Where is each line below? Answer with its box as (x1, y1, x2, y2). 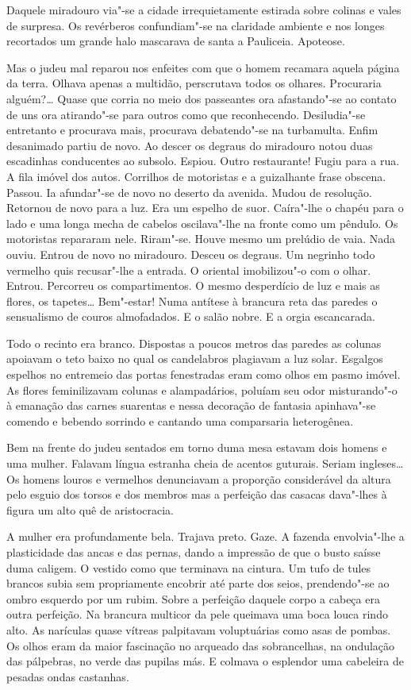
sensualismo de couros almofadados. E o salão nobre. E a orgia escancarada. (6, 308, 376, 325)
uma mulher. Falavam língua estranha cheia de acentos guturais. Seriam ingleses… (6, 455, 404, 472)
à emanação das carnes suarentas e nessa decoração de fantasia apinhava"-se (6, 397, 376, 414)
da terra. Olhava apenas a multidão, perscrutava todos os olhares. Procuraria (6, 75, 382, 91)
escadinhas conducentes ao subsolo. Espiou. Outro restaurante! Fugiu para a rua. (6, 152, 400, 169)
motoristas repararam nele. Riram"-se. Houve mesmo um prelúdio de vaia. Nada (6, 230, 396, 247)
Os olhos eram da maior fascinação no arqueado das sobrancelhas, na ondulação (6, 637, 395, 653)
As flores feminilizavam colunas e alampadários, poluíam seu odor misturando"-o (6, 381, 398, 398)
